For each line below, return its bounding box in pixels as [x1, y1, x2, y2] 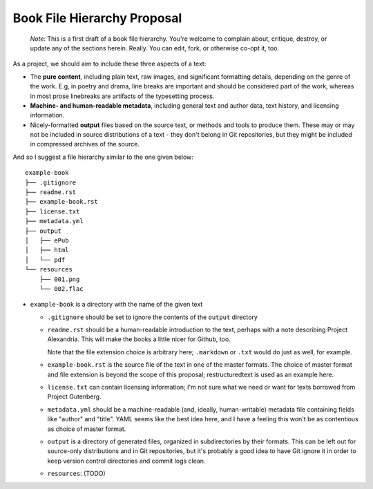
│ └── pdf [25, 256, 66, 264]
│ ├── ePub [25, 236, 69, 245]
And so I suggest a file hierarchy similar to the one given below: [12, 153, 193, 161]
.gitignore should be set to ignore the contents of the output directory [47, 313, 258, 321]
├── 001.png [39, 275, 80, 283]
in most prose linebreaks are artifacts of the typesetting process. [30, 92, 215, 100]
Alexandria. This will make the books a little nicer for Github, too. [47, 335, 231, 343]
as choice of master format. [47, 425, 126, 433]
